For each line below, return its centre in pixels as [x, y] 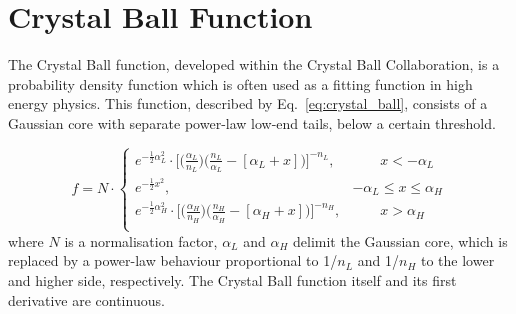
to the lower [458, 260]
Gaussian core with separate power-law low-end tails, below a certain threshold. [252, 122]
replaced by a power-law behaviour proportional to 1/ [173, 260]
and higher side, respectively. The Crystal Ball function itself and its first [232, 280]
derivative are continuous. [86, 299]
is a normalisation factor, [141, 240]
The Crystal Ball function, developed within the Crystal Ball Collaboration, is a [254, 64]
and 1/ [378, 260]
